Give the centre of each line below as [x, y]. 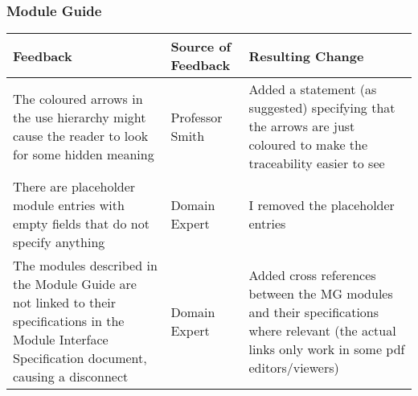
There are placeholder [74, 187]
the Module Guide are [75, 284]
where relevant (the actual [322, 330]
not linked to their [65, 303]
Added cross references [312, 274]
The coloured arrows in [78, 98]
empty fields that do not [81, 224]
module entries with [69, 205]
